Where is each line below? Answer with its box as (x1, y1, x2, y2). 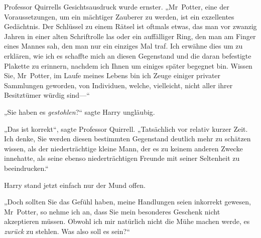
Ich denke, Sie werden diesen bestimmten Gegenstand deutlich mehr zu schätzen (4, 133, 251, 144)
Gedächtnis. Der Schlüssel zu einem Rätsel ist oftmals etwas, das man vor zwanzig (4, 21, 257, 32)
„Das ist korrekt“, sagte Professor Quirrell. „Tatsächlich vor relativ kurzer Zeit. (4, 123, 248, 134)
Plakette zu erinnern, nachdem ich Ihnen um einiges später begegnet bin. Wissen (4, 60, 252, 71)
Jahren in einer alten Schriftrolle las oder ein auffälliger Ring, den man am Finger (4, 31, 256, 41)
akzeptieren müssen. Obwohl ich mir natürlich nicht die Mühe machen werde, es (4, 216, 250, 226)
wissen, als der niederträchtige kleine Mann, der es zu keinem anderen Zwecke (4, 143, 243, 153)
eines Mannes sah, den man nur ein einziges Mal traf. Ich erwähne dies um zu (4, 41, 243, 51)
